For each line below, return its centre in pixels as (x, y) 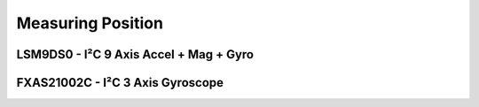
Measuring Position (90, 23)
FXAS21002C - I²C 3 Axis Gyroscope (120, 83)
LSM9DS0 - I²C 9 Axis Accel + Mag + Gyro (135, 54)
